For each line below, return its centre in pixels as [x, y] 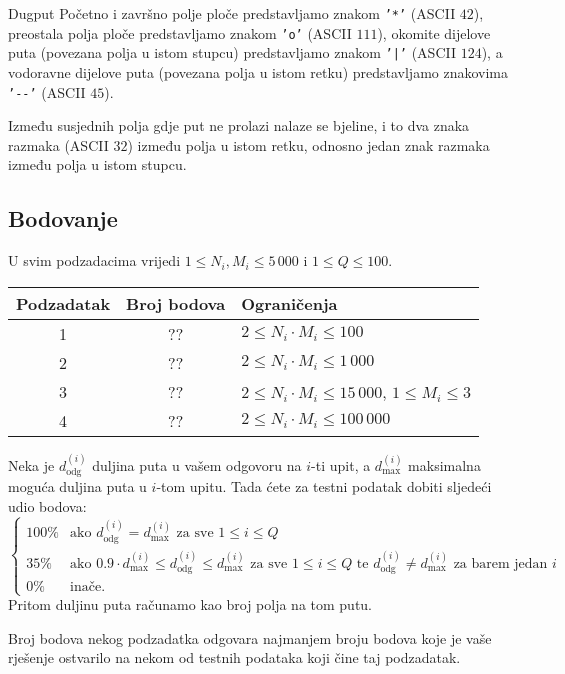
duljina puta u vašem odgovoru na [197, 464]
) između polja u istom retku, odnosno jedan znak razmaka [308, 144]
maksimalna [444, 464]
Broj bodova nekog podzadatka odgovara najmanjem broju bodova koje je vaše [250, 637]
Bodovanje [63, 218]
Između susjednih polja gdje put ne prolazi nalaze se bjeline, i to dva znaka [239, 125]
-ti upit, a [341, 464]
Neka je [31, 464]
